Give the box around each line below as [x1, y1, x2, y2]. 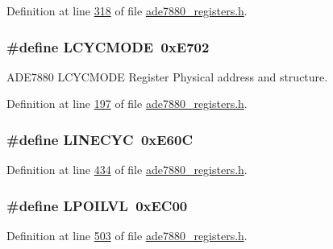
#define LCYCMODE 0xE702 [6, 36, 210, 56]
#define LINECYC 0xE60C [6, 129, 194, 149]
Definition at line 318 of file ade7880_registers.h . [6, 2, 248, 19]
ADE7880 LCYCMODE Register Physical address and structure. [6, 68, 328, 85]
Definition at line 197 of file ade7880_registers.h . [6, 95, 248, 112]
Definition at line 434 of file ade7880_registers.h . [6, 161, 248, 178]
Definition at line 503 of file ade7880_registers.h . [6, 227, 248, 244]
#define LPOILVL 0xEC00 [6, 195, 188, 215]
